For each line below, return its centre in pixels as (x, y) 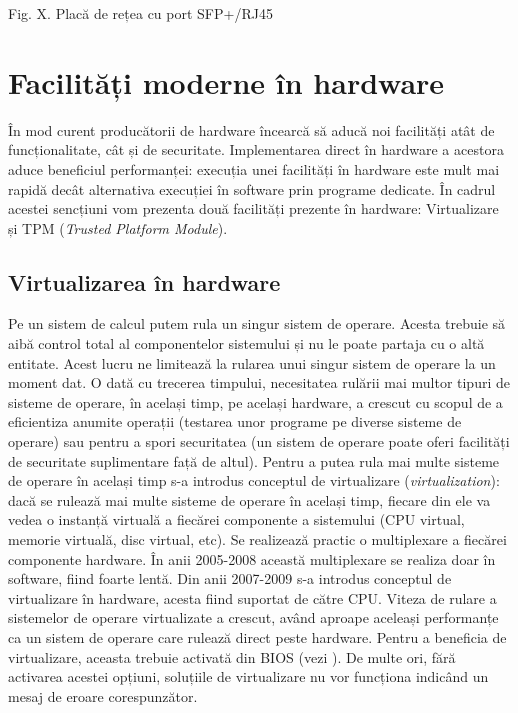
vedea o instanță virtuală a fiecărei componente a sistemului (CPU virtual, (236, 519)
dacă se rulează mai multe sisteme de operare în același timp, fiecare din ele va (249, 499)
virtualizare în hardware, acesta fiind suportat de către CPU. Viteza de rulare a (252, 597)
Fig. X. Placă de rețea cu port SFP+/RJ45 (140, 13)
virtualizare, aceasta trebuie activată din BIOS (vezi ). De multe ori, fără (232, 656)
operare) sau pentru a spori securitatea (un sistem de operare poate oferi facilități (259, 441)
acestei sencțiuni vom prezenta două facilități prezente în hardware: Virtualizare (253, 208)
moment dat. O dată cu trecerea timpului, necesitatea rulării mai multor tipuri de (259, 382)
